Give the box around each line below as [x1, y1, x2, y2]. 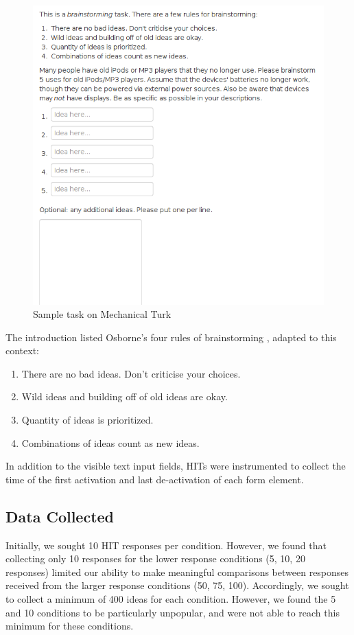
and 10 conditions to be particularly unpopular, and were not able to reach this [5, 605, 340, 619]
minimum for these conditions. [5, 619, 134, 633]
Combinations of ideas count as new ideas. [21, 435, 200, 450]
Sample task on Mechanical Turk [33, 307, 172, 321]
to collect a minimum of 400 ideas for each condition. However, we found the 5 [5, 592, 336, 606]
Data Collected [5, 505, 115, 527]
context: [5, 343, 39, 358]
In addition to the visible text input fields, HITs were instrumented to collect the [5, 459, 346, 473]
